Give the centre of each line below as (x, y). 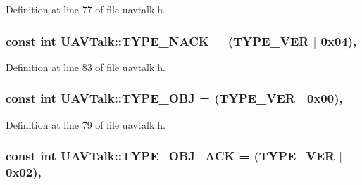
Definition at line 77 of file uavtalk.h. (86, 9)
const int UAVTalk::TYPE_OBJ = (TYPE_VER (150, 98)
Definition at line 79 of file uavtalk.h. (86, 124)
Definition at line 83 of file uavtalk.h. (86, 66)
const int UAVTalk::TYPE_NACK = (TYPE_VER (157, 40)
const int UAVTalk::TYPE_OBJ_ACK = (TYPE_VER (170, 156)
